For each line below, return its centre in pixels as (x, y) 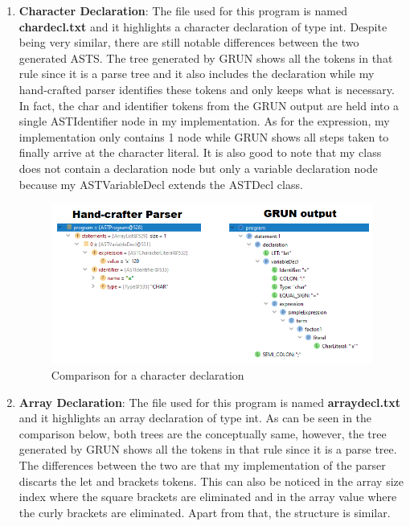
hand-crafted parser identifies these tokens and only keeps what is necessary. (207, 89)
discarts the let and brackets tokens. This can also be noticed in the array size (211, 481)
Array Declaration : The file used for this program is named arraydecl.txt (210, 402)
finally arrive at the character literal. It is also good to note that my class (200, 152)
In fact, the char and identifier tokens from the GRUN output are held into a (209, 105)
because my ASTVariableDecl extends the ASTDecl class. (161, 184)
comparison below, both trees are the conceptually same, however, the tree (203, 433)
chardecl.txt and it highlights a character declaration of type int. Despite (203, 26)
